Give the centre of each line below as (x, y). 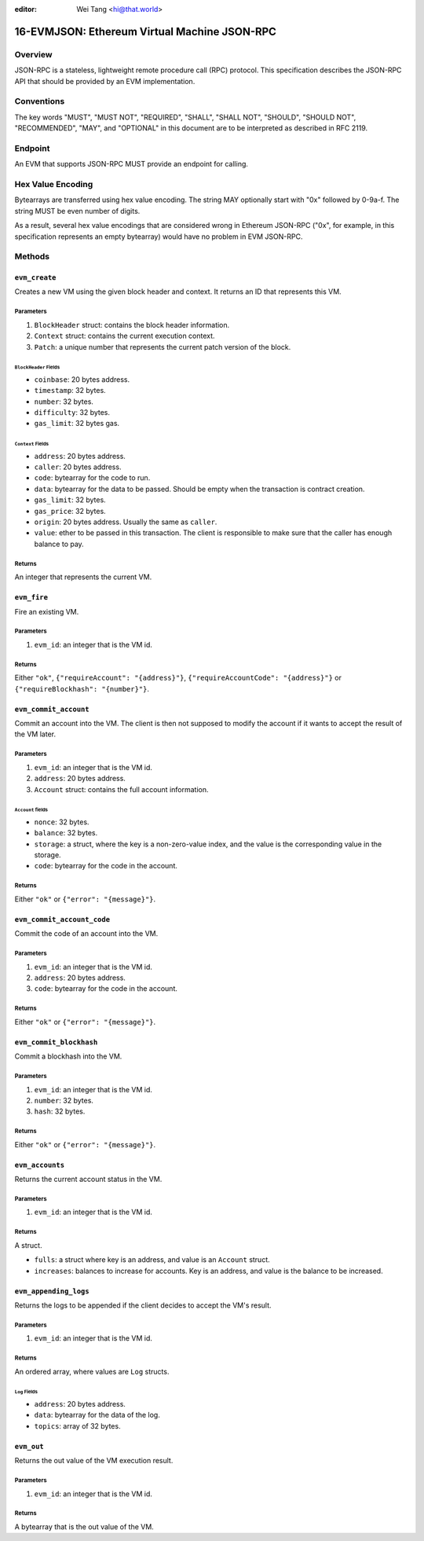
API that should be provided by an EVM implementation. (105, 81)
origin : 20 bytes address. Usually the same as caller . (126, 522)
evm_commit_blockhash (56, 1042)
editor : (26, 9)
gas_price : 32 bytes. (70, 511)
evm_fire (31, 598)
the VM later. (35, 734)
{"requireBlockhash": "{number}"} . (82, 688)
